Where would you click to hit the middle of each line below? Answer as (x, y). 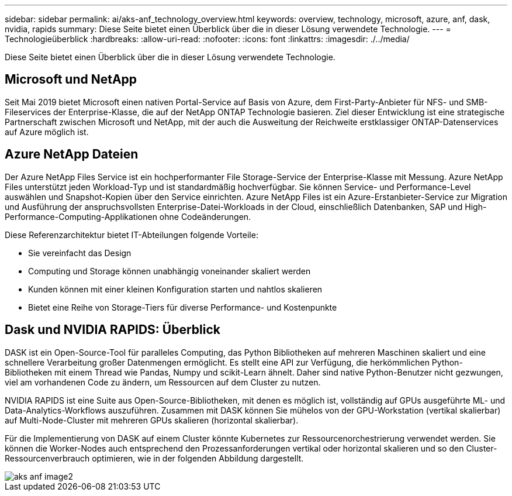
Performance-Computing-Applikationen (81, 216)
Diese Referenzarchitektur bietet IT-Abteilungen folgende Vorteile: (132, 235)
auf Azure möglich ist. (47, 132)
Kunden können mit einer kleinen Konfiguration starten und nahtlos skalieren (175, 289)
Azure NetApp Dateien (72, 154)
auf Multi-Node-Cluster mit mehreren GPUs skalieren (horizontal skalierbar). (152, 420)
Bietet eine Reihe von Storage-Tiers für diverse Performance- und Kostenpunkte (183, 307)
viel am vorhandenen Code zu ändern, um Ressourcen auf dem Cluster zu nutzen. (163, 382)
